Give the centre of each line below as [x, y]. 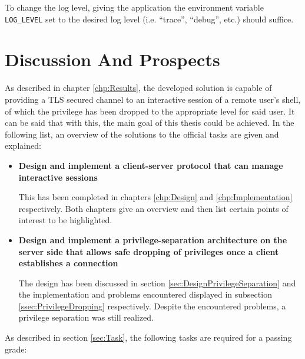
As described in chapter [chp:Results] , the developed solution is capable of [138, 88]
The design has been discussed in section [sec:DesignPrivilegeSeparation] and [157, 283]
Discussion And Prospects [112, 59]
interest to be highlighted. [65, 220]
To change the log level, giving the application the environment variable [134, 7]
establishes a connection [68, 263]
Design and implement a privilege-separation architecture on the [153, 239]
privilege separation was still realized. [86, 317]
